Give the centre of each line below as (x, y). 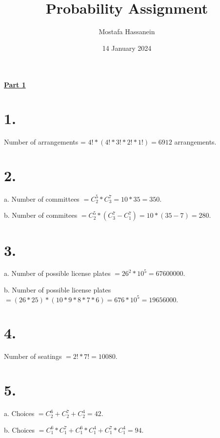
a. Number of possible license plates (57, 273)
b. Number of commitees (41, 215)
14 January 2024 (127, 48)
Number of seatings (33, 356)
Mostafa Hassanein (127, 31)
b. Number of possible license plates (58, 290)
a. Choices (19, 413)
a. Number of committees (42, 198)
